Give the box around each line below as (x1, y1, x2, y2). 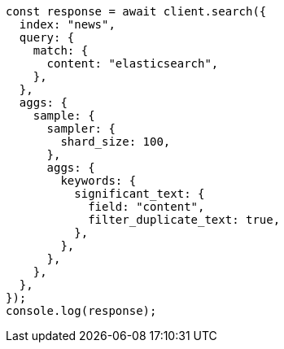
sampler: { (46, 122, 116, 135)
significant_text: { (74, 187, 205, 200)
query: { (19, 31, 75, 44)
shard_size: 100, (60, 135, 171, 148)
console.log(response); (6, 304, 157, 317)
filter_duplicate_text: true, (88, 213, 281, 226)
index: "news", (19, 18, 116, 31)
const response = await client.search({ (6, 5, 267, 18)
